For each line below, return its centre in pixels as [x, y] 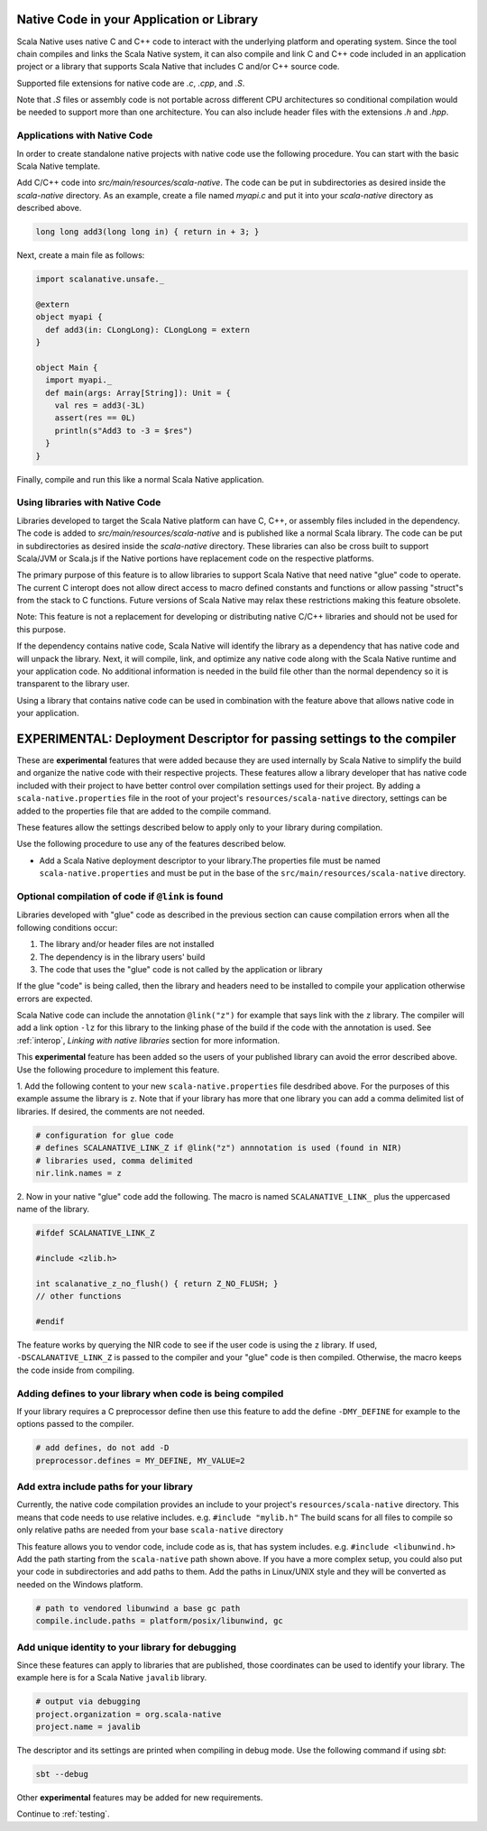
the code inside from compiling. [76, 1370]
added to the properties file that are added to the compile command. [144, 811]
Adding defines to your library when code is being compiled [150, 1394]
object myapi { [69, 317]
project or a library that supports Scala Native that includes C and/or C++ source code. [178, 67]
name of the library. [53, 1210]
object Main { [67, 367]
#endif [50, 1322]
